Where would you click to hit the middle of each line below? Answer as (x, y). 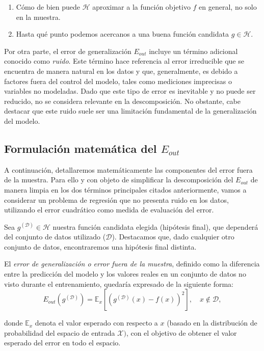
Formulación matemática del (81, 148)
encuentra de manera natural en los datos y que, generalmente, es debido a (121, 71)
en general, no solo (228, 7)
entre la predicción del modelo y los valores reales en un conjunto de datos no (125, 274)
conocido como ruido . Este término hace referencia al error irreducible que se (124, 61)
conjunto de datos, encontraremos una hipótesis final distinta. (100, 246)
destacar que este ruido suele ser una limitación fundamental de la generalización (130, 111)
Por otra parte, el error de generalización (68, 51)
